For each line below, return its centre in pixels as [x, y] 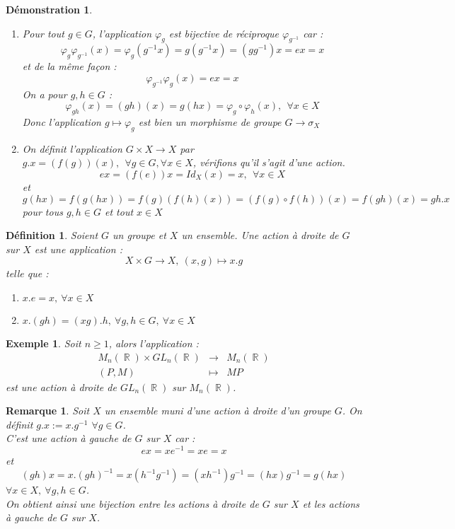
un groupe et [139, 235]
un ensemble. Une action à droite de [260, 235]
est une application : [78, 249]
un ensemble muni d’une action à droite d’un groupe [218, 411]
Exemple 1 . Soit [44, 343]
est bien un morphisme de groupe [210, 121]
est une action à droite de [61, 386]
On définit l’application [72, 148]
